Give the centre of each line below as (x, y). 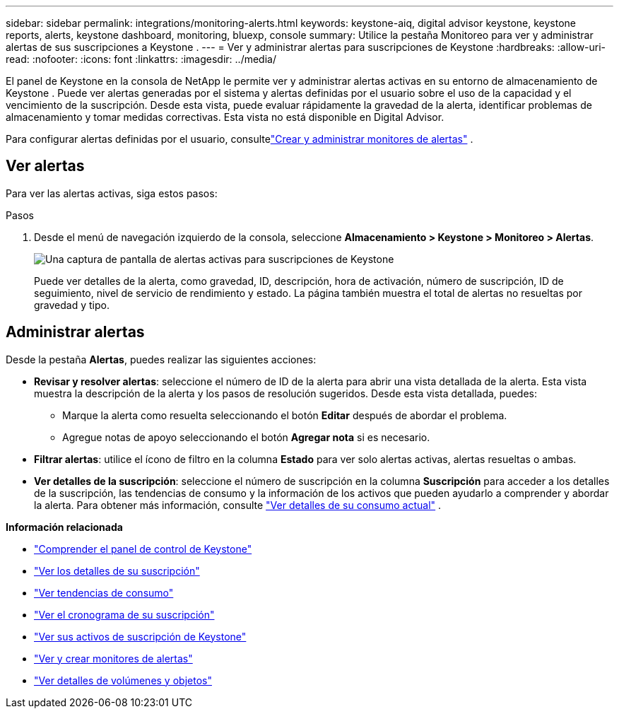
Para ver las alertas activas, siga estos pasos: (112, 193)
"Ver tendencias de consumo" (104, 592)
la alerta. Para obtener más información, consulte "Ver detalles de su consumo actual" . (238, 505)
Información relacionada (64, 527)
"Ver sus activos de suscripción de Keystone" (140, 636)
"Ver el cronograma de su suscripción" (124, 614)
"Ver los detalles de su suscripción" (117, 570)
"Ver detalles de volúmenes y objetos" (123, 680)
